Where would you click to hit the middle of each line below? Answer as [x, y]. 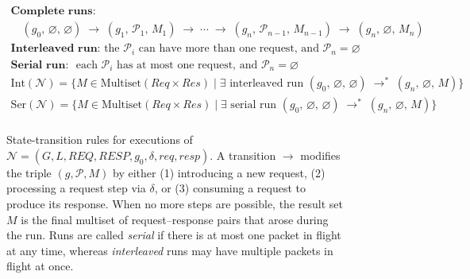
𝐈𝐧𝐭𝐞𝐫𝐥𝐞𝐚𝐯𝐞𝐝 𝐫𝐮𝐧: [56, 49]
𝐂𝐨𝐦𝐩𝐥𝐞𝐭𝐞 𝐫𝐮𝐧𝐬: [53, 12]
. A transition [243, 155]
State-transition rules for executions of [100, 139]
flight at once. [40, 266]
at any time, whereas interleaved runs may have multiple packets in [170, 250]
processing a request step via [76, 188]
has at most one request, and [187, 65]
